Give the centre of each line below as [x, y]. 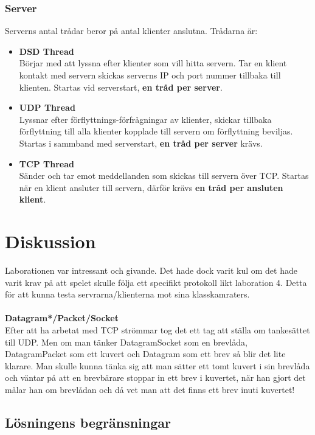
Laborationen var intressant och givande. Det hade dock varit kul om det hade [151, 270]
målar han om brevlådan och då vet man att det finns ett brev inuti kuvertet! [150, 389]
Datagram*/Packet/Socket [62, 318]
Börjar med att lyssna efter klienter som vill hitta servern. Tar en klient [153, 63]
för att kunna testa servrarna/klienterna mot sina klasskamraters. [127, 294]
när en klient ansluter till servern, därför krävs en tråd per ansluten [151, 187]
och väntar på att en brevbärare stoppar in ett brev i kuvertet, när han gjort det [155, 378]
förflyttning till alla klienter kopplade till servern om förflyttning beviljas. [156, 131]
